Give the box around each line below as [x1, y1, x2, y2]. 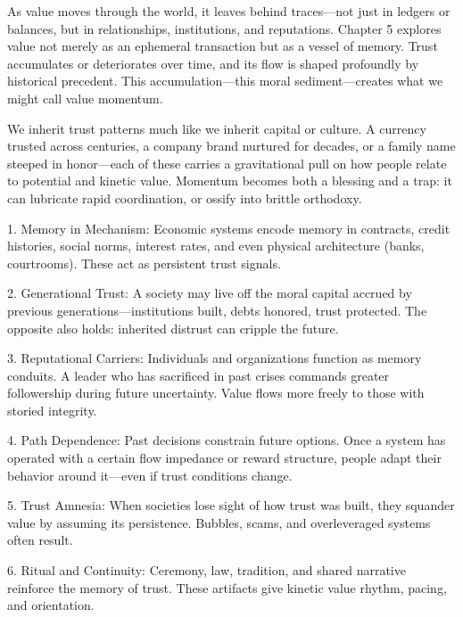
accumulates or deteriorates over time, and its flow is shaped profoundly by [7, 53, 419, 72]
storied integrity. [7, 400, 97, 419]
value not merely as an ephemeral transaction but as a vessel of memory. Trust [7, 37, 438, 55]
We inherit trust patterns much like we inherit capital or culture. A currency [7, 119, 426, 137]
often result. [7, 531, 73, 549]
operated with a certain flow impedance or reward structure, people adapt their [7, 448, 442, 467]
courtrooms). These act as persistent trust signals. [7, 253, 281, 272]
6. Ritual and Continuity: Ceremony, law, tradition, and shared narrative [7, 561, 406, 580]
